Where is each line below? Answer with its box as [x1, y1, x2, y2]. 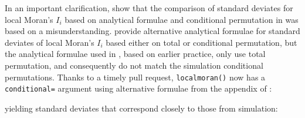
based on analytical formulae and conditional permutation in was [65, 13, 299, 25]
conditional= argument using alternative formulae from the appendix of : [5, 82, 272, 95]
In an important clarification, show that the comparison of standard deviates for [5, 2, 293, 14]
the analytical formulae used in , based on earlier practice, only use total [5, 48, 266, 60]
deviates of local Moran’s [5, 36, 94, 48]
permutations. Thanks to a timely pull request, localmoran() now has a [5, 70, 266, 83]
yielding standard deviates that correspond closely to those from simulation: [5, 102, 278, 114]
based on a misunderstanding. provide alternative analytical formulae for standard [5, 25, 300, 37]
